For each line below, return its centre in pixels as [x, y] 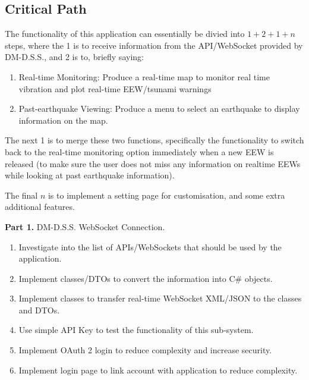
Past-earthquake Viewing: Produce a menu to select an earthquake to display [159, 109]
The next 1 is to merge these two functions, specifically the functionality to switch [154, 140]
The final [21, 195]
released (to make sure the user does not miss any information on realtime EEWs [153, 163]
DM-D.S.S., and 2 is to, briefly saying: [74, 57]
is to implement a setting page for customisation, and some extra [166, 195]
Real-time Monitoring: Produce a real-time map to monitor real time [144, 76]
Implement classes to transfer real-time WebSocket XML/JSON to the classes [160, 298]
